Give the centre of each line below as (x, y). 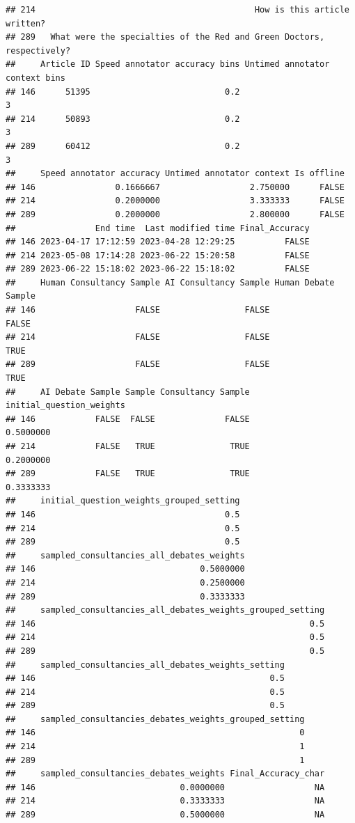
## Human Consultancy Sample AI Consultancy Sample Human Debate (170, 282)
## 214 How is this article (177, 10)
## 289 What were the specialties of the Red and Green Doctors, (165, 37)
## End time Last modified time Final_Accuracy (158, 228)
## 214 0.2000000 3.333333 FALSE (175, 201)
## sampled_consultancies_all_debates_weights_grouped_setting (165, 610)
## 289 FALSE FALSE (138, 365)
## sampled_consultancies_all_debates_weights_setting (145, 665)
